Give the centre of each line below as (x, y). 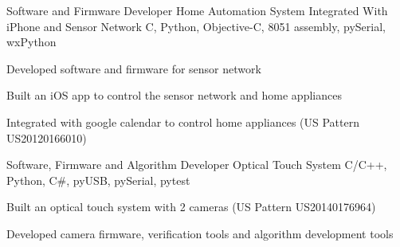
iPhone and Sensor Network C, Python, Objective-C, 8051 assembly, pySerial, (196, 26)
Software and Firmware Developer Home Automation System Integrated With (197, 10)
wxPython (31, 42)
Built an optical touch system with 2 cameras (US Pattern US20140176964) (191, 207)
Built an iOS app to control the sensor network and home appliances (174, 95)
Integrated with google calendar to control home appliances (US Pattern (183, 122)
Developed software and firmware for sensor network (134, 68)
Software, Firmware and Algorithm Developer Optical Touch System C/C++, (197, 165)
